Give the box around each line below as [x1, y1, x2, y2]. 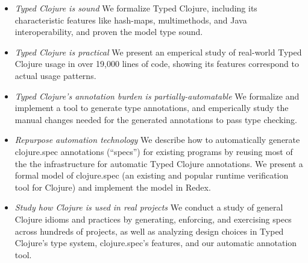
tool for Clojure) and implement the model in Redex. [14, 180, 211, 193]
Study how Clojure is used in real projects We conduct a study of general [14, 201, 283, 214]
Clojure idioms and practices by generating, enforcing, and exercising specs [14, 212, 292, 225]
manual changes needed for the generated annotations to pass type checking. [14, 113, 297, 125]
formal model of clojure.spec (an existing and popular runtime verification [14, 169, 289, 182]
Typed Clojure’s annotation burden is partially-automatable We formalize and [14, 89, 300, 102]
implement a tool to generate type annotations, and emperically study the [14, 101, 289, 114]
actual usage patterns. [14, 69, 96, 81]
